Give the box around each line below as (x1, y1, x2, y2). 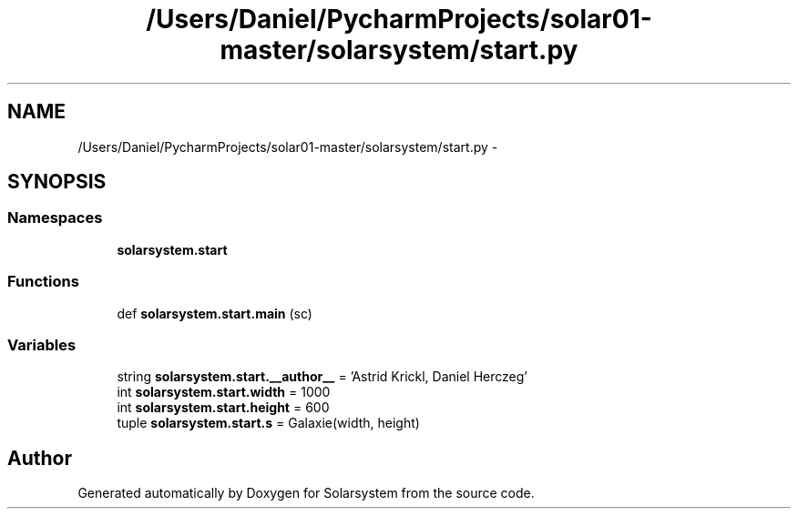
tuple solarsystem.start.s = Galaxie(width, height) (117, 415, 420, 431)
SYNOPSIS (7, 170, 107, 194)
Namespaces (7, 208, 103, 228)
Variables (7, 335, 77, 354)
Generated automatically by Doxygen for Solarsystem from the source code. (77, 485, 535, 501)
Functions (7, 272, 79, 291)
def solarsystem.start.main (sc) (117, 305, 312, 321)
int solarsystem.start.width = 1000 (117, 384, 331, 400)
